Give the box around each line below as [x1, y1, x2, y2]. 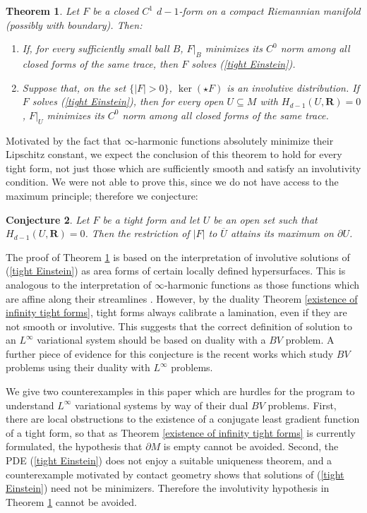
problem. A [285, 332, 335, 347]
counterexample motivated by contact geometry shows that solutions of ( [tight [6, 466, 344, 481]
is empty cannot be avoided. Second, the [163, 439, 339, 454]
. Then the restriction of [85, 226, 190, 241]
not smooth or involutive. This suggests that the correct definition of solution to [6, 318, 352, 333]
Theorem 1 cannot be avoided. [6, 494, 137, 509]
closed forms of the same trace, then [22, 56, 179, 71]
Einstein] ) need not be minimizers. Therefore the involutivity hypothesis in [6, 481, 330, 495]
